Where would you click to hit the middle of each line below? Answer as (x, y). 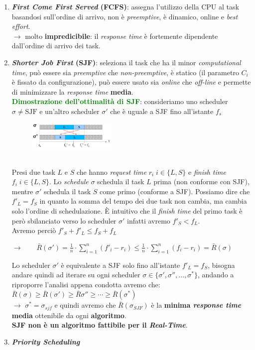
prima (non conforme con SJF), (201, 181)
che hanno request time (111, 172)
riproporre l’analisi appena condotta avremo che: (86, 284)
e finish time (207, 172)
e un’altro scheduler (69, 111)
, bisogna (221, 265)
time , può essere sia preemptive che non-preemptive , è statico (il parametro (125, 72)
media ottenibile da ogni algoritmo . (69, 315)
